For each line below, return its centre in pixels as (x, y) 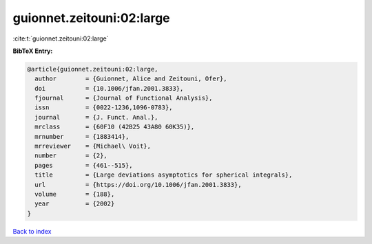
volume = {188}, (75, 194)
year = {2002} (75, 204)
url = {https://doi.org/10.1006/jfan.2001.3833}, (138, 185)
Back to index (32, 231)
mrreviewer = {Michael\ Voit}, (93, 146)
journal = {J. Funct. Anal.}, (96, 117)
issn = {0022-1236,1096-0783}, (104, 108)
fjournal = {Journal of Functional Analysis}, (124, 98)
